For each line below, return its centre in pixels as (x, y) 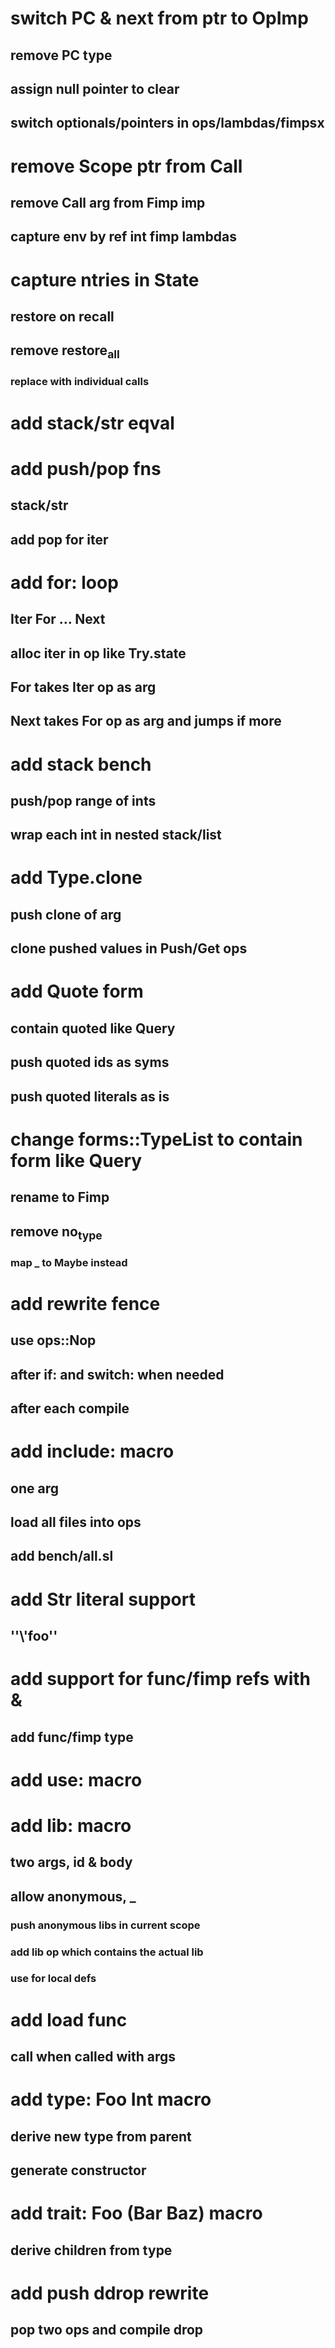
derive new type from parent (101, 2136)
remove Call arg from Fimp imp (108, 202)
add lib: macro (71, 1825)
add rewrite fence (85, 1303)
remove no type (56, 1232)
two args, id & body (71, 1862)
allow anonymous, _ (73, 1896)
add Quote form (77, 991)
